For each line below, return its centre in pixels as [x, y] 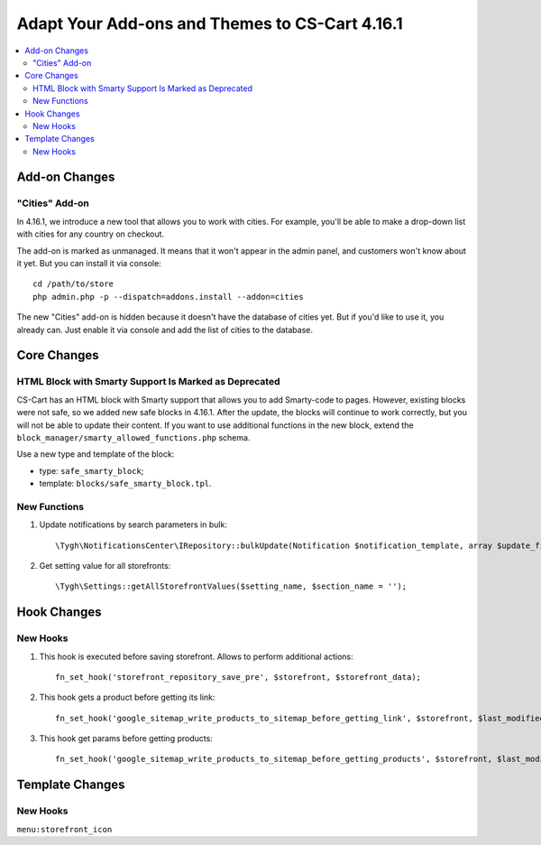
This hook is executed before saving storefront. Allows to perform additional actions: [196, 656]
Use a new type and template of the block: [96, 454]
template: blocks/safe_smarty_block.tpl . [125, 484]
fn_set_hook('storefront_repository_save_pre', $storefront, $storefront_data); [238, 677]
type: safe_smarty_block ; [92, 470]
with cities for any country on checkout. [91, 234]
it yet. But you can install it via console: [89, 263]
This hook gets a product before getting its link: [127, 697]
